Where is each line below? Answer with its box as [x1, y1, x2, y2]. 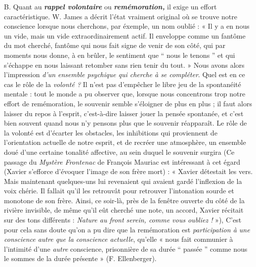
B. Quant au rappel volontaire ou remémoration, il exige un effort [4, 1, 217, 11]
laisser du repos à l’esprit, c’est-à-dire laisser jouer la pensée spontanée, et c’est [4, 108, 244, 118]
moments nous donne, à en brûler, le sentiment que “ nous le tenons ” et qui [4, 49, 235, 60]
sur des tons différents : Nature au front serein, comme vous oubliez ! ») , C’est [4, 215, 242, 225]
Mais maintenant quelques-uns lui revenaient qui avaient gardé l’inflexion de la [4, 176, 242, 186]
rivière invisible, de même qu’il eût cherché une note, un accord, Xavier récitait [4, 205, 244, 215]
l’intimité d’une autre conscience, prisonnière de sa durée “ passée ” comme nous [4, 243, 248, 254]
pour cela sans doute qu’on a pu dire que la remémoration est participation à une [4, 224, 250, 234]
